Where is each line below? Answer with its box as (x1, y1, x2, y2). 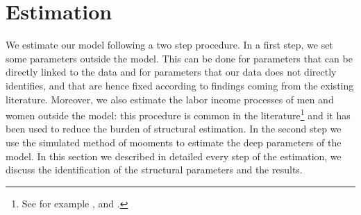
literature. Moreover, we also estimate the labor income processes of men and (6, 92, 334, 106)
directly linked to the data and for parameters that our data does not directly (6, 64, 337, 79)
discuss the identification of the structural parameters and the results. (6, 162, 303, 177)
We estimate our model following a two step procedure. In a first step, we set (6, 37, 333, 52)
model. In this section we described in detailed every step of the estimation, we (6, 148, 342, 163)
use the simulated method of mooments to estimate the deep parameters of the (6, 135, 342, 149)
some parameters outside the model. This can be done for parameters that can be (6, 51, 353, 65)
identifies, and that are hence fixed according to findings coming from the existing (6, 78, 354, 92)
